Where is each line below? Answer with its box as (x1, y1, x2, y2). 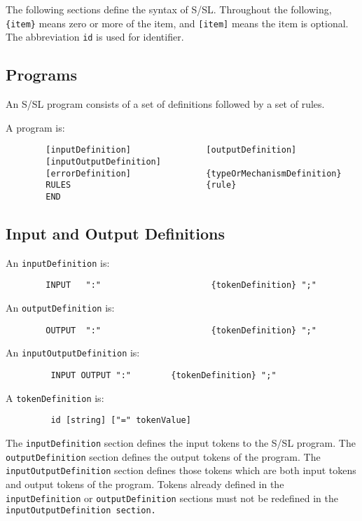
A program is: (6, 120, 65, 134)
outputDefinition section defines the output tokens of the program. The (6, 449, 321, 464)
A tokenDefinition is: (6, 390, 104, 405)
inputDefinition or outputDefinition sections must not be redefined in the (6, 490, 339, 505)
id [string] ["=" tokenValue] (50, 415, 191, 426)
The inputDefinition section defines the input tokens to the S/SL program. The (6, 436, 356, 450)
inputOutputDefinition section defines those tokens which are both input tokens (6, 463, 356, 478)
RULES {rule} (46, 180, 237, 190)
